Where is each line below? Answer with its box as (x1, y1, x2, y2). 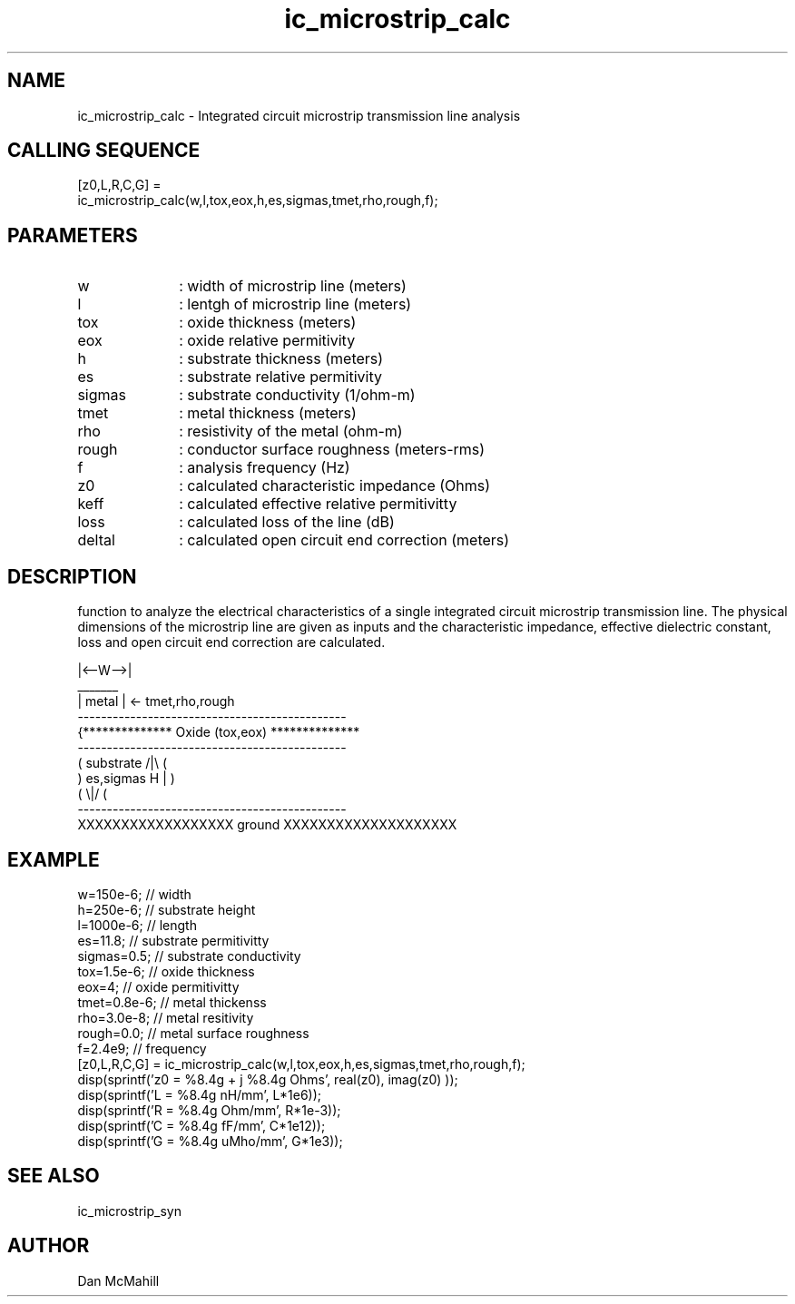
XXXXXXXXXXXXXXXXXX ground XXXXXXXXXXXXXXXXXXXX (77, 817, 457, 833)
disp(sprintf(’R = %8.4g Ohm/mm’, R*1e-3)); (77, 1102, 341, 1118)
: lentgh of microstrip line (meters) (179, 295, 412, 314)
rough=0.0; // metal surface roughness (77, 1025, 309, 1041)
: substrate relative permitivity (179, 368, 382, 387)
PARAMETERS (7, 223, 138, 247)
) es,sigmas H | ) (77, 770, 175, 787)
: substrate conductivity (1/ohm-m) (179, 386, 416, 405)
